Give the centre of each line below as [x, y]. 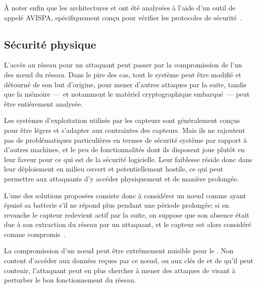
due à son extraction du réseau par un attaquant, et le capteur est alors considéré [128, 224]
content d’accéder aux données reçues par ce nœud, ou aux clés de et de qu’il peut [129, 260]
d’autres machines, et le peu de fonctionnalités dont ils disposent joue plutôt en [125, 149]
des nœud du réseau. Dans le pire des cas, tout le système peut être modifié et [123, 74]
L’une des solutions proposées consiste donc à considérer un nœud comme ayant [125, 195]
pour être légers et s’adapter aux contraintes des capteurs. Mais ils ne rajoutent [125, 130]
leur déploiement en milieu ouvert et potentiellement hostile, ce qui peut [114, 169]
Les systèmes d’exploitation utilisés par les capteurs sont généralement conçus [122, 120]
